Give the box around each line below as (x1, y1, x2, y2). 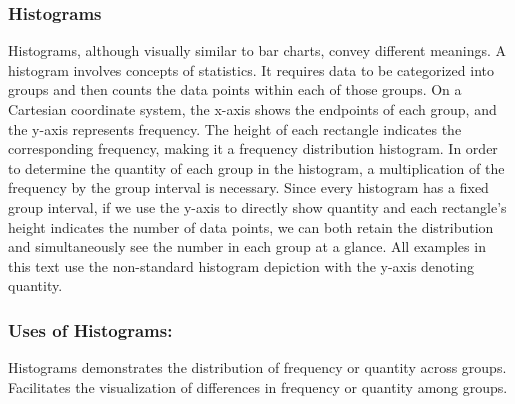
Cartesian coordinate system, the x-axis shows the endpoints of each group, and (8, 99, 497, 119)
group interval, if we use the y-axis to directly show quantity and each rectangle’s (8, 196, 507, 217)
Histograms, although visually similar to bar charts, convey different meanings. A (8, 40, 507, 61)
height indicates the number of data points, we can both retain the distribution (8, 216, 494, 237)
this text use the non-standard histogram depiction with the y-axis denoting (8, 255, 474, 276)
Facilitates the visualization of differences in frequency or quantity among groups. (8, 376, 508, 397)
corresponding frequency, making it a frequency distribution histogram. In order (8, 138, 498, 159)
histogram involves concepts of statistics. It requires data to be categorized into (8, 59, 494, 80)
